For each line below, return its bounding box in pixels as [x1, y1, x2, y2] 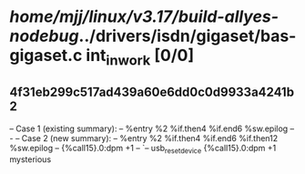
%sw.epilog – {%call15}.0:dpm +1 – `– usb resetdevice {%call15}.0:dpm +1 [9, 142, 277, 156]
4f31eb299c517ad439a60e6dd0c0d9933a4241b [9, 85, 294, 100]
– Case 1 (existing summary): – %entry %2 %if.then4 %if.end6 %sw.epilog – [9, 123, 294, 134]
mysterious [9, 154, 52, 165]
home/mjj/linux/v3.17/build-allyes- [9, 6, 280, 27]
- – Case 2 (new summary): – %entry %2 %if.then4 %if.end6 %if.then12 [9, 132, 279, 143]
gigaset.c [9, 46, 83, 66]
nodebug [9, 26, 79, 46]
